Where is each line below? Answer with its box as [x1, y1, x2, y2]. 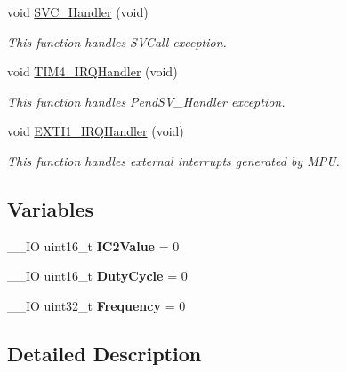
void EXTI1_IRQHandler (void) [7, 122, 184, 140]
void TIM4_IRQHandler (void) [7, 62, 178, 81]
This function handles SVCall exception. [7, 32, 227, 51]
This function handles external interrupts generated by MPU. [7, 151, 340, 170]
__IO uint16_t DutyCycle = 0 [7, 266, 188, 285]
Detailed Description [7, 339, 202, 367]
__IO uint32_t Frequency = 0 [7, 296, 186, 314]
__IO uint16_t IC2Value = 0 [7, 236, 180, 255]
